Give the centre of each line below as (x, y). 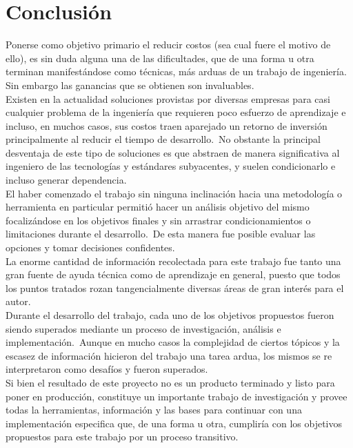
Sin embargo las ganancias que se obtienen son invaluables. (130, 85)
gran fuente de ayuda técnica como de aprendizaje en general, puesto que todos (173, 274)
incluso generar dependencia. (66, 180)
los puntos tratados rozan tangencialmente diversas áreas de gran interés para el (175, 288)
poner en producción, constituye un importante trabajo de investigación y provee (176, 396)
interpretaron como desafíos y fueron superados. (107, 369)
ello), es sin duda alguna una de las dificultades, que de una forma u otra (160, 58)
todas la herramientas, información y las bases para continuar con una (154, 410)
